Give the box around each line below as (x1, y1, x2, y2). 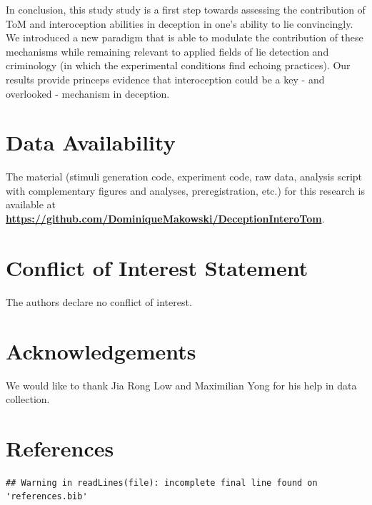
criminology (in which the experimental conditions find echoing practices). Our (6, 58, 351, 73)
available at (6, 197, 56, 212)
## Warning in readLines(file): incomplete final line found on (6, 477, 318, 488)
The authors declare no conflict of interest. (6, 294, 192, 309)
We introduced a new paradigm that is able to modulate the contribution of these (6, 30, 363, 45)
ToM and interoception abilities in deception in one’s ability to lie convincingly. (6, 16, 353, 31)
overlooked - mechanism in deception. (6, 86, 170, 101)
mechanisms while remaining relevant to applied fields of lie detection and (6, 44, 329, 58)
